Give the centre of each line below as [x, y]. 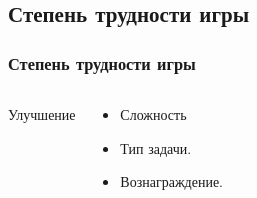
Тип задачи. [156, 147]
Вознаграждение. [171, 181]
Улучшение [42, 114]
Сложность [153, 114]
